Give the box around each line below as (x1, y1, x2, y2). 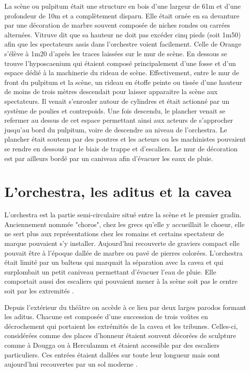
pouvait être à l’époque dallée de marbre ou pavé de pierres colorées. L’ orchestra (4, 247, 243, 258)
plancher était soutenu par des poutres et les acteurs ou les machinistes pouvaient (4, 134, 246, 144)
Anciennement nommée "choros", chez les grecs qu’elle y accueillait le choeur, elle (4, 219, 245, 229)
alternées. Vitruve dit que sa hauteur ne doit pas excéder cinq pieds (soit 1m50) (4, 29, 241, 39)
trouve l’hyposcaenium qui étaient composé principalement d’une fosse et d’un (4, 58, 236, 68)
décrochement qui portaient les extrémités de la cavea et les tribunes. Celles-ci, (4, 321, 238, 331)
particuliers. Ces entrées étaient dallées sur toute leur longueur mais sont (4, 349, 221, 359)
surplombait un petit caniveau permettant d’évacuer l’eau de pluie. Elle (4, 266, 216, 276)
